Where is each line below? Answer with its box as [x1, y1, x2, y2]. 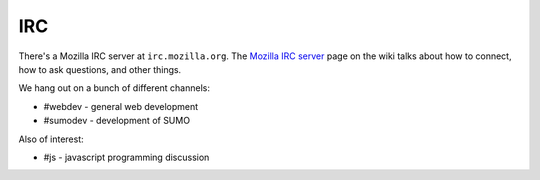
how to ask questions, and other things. [18, 63, 182, 75]
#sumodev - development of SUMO [43, 115, 190, 127]
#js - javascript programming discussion [43, 151, 210, 163]
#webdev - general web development [43, 100, 199, 112]
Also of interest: [18, 133, 84, 145]
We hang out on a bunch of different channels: [18, 82, 210, 94]
